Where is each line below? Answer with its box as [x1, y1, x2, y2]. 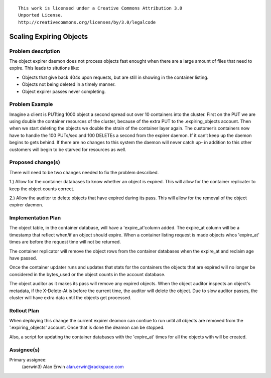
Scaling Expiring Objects [9, 32, 88, 41]
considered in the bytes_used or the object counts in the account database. [9, 271, 166, 277]
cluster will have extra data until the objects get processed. [9, 294, 131, 301]
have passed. [9, 255, 37, 261]
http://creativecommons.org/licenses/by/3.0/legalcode [18, 19, 156, 25]
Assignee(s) [9, 346, 40, 353]
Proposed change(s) [9, 159, 60, 166]
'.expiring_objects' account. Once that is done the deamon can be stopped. [9, 324, 165, 331]
